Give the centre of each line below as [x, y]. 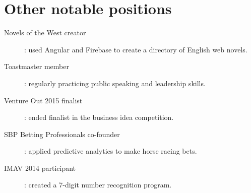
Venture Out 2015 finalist [43, 100]
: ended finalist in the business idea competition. [99, 117]
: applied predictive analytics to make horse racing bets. [111, 151]
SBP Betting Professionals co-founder [62, 134]
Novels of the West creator [45, 33]
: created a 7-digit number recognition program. [98, 185]
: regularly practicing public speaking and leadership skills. [115, 83]
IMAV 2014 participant [40, 168]
